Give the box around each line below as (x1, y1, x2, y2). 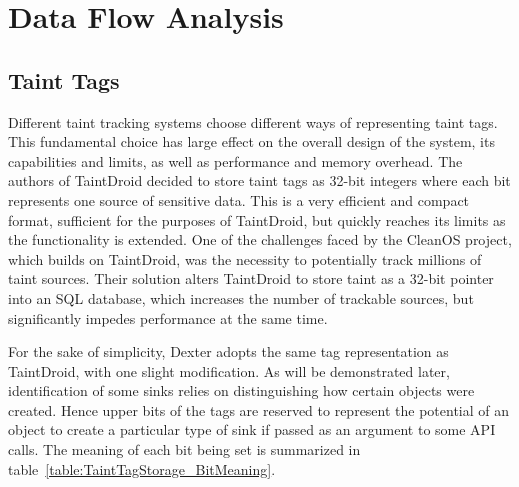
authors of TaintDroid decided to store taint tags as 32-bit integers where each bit (8, 170, 511, 191)
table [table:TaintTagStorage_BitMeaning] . (8, 458, 276, 479)
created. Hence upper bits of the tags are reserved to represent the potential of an (8, 399, 510, 420)
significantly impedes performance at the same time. (8, 307, 328, 328)
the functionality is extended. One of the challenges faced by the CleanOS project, (8, 229, 512, 250)
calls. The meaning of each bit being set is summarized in (8, 439, 361, 460)
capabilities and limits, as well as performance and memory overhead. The (8, 150, 463, 171)
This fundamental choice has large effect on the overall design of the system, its (8, 131, 495, 152)
